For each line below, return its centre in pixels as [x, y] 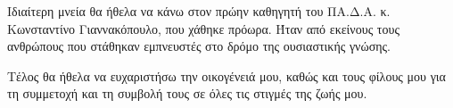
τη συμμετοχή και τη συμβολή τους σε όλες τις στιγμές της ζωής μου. [187, 93]
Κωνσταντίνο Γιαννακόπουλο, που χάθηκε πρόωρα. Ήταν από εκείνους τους [203, 28]
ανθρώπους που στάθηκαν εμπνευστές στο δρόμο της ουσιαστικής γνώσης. [199, 46]
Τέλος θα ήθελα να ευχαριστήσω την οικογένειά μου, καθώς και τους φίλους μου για [226, 75]
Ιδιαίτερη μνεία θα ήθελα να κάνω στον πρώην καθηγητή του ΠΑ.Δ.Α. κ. [199, 11]
